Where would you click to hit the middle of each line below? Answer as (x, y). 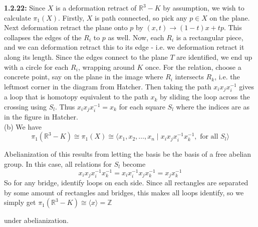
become (134, 164)
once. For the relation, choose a (193, 67)
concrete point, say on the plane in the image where (84, 77)
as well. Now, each (136, 37)
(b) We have (23, 126)
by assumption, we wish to (204, 8)
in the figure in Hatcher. (41, 117)
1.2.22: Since (25, 8)
